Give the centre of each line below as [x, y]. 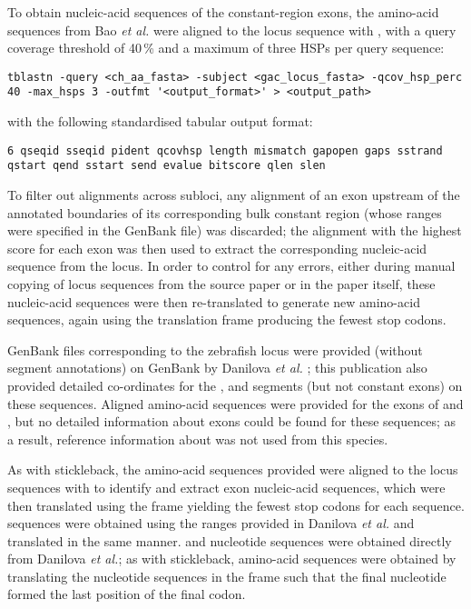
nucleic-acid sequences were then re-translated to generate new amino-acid [214, 301]
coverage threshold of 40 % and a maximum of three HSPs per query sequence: [226, 48]
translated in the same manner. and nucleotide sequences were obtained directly [230, 540]
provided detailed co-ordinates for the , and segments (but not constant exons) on [235, 385]
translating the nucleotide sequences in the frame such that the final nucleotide [227, 576]
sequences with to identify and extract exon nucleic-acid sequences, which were [226, 487]
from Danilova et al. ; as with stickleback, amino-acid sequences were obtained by [232, 559]
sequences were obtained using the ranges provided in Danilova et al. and [211, 523]
